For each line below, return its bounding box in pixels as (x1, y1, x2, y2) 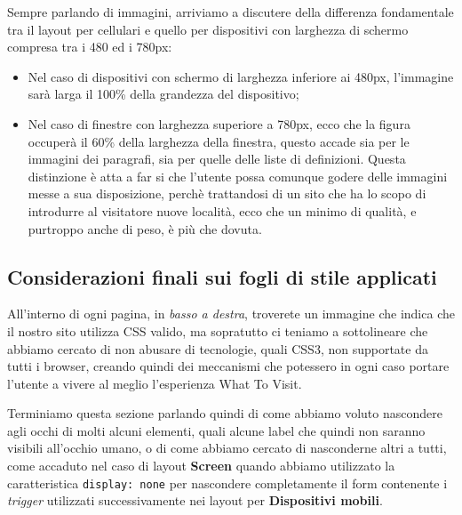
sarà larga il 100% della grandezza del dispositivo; (28, 84, 299, 103)
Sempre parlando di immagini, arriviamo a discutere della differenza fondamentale (7, 3, 454, 20)
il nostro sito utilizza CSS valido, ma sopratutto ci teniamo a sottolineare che (7, 321, 428, 340)
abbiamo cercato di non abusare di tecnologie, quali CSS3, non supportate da (7, 339, 428, 358)
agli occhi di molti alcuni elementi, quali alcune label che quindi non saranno (7, 421, 426, 439)
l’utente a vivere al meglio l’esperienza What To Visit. (7, 374, 302, 392)
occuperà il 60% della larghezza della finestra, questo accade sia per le (28, 132, 410, 150)
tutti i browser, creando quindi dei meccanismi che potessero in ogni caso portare (7, 357, 450, 375)
